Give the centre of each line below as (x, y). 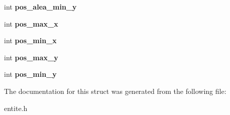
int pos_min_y (30, 74)
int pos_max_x (31, 23)
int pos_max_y (31, 57)
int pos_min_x (30, 40)
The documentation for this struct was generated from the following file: (115, 91)
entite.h (16, 108)
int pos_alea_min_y (40, 7)
